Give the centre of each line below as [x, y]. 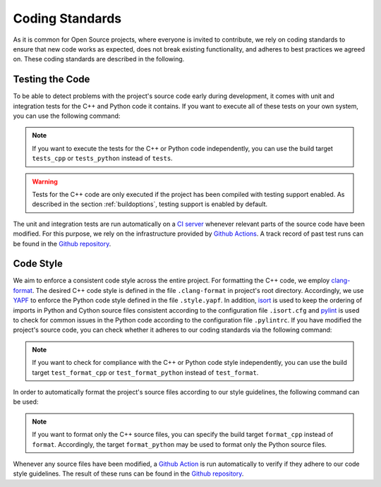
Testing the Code [52, 79]
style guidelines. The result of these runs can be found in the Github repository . [128, 474]
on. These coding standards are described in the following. [99, 59]
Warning [45, 181]
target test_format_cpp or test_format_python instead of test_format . [145, 372]
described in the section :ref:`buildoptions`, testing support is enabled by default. [150, 204]
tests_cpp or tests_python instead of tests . [102, 158]
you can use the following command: [67, 116]
